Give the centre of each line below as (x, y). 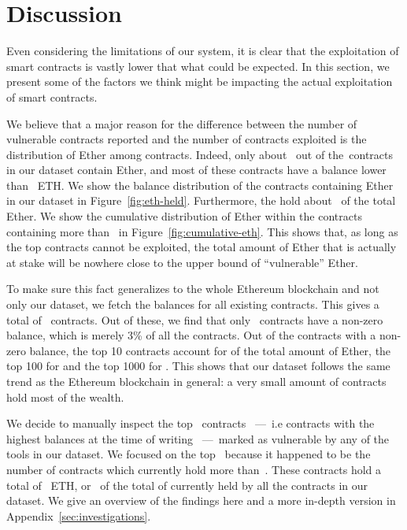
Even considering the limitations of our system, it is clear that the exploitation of (203, 51)
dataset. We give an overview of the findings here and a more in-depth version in (201, 500)
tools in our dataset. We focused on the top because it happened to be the (189, 454)
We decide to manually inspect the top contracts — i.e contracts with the (191, 423)
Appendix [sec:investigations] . (79, 515)
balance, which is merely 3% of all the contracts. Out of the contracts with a (191, 335)
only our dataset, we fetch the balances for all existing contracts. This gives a (193, 304)
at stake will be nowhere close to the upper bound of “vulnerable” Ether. (182, 262)
